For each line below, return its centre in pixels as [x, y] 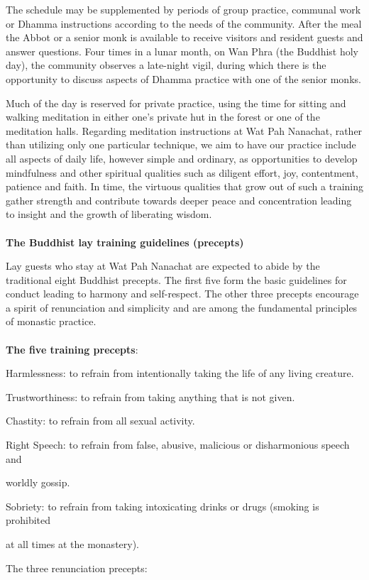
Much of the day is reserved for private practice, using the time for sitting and [176, 103]
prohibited [28, 520]
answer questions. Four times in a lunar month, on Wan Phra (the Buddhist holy [182, 51]
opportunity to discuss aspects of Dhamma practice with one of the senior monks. [183, 78]
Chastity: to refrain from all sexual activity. [100, 421]
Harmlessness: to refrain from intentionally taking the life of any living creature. [180, 373]
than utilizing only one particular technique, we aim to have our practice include [181, 144]
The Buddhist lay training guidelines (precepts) [125, 242]
